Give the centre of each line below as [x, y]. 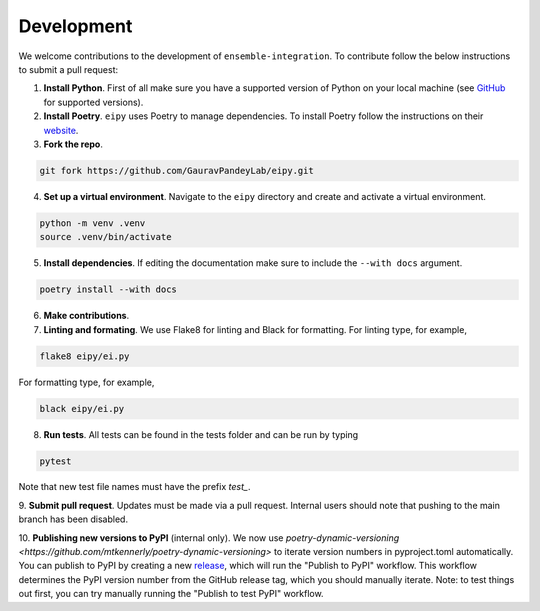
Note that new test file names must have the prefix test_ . [134, 487]
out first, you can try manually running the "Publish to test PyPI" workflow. [171, 594]
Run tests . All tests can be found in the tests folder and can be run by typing [201, 434]
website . [61, 130]
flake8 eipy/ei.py [84, 356]
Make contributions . [86, 316]
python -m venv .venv [92, 223]
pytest [55, 461]
